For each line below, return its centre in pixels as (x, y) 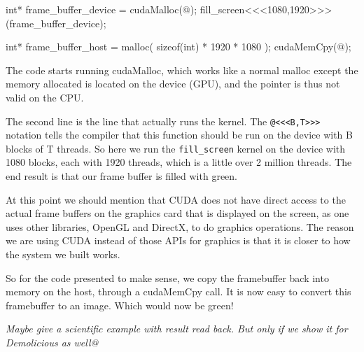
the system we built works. (63, 254)
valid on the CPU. (45, 97)
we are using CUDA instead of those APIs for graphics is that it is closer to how (178, 240)
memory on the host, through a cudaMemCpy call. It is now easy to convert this (178, 291)
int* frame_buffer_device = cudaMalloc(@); (101, 9)
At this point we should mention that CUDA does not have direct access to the (176, 199)
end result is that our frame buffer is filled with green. (121, 176)
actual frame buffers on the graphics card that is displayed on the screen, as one (177, 213)
